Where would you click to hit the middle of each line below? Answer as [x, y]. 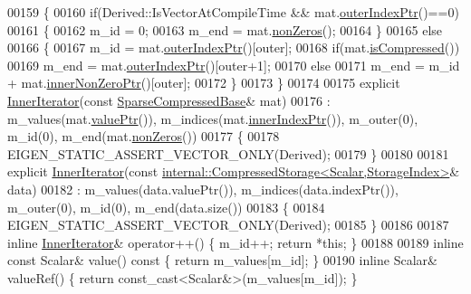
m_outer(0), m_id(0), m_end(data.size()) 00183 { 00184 [166, 207]
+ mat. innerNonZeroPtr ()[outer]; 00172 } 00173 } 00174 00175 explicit [204, 83]
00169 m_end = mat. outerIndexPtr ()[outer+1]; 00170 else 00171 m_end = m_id [234, 65]
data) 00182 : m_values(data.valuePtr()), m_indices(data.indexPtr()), [203, 189]
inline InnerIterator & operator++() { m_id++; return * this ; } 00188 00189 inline [235, 242]
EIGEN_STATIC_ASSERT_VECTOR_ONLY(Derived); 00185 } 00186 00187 [228, 225]
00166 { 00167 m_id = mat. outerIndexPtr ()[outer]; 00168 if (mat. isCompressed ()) [234, 47]
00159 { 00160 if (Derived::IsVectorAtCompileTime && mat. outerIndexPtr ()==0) [233, 12]
